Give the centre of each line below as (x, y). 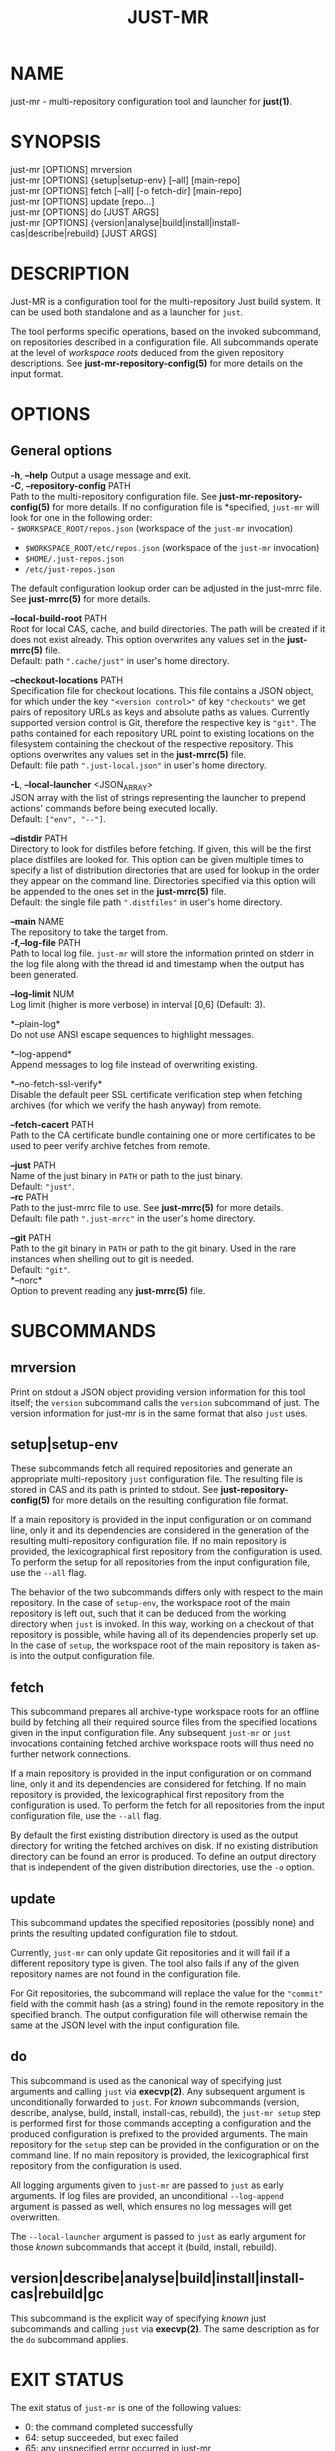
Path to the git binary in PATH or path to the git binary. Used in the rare (153, 1248)
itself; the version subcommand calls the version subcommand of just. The (165, 1402)
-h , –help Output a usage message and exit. (101, 475)
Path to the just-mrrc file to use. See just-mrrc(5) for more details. (147, 1207)
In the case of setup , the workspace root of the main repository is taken (157, 1645)
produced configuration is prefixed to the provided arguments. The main (159, 2133)
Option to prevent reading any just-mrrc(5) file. (108, 1290)
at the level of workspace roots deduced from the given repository (147, 352)
